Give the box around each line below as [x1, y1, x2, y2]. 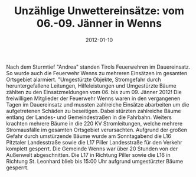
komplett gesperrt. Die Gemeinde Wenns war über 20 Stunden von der [6, 145, 178, 152]
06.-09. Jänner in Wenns [36, 17, 162, 30]
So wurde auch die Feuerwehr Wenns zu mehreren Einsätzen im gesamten [6, 69, 188, 76]
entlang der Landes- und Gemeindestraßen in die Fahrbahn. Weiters [6, 114, 172, 121]
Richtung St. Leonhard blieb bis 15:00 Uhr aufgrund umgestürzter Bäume [6, 157, 184, 165]
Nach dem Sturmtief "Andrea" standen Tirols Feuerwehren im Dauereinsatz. [6, 63, 191, 70]
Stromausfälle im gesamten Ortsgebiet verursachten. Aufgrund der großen [6, 126, 188, 133]
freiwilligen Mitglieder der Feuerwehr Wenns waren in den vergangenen [6, 95, 181, 102]
